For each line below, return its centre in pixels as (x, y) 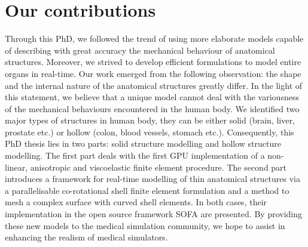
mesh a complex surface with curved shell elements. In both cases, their (136, 202)
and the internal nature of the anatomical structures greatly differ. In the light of (154, 85)
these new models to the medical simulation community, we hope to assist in (145, 225)
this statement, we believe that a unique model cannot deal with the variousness (152, 97)
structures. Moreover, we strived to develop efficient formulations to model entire (153, 62)
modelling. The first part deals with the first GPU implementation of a (135, 155)
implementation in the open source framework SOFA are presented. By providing (154, 214)
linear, (16, 167)
